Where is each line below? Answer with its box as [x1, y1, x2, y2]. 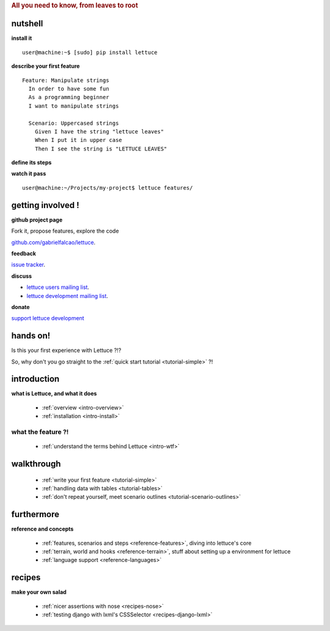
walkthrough [11, 459, 61, 469]
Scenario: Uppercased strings [28, 119, 119, 127]
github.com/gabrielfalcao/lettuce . [11, 239, 96, 246]
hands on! [11, 330, 51, 341]
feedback [11, 250, 37, 257]
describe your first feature [11, 62, 80, 70]
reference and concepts [11, 525, 74, 532]
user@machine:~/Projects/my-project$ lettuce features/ [22, 184, 193, 191]
